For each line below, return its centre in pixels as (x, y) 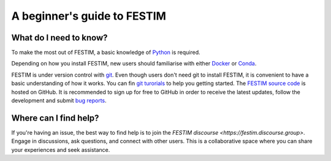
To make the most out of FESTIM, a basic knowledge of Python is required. (106, 53)
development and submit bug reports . (59, 100)
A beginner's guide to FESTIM (89, 16)
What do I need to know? (59, 38)
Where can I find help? (55, 118)
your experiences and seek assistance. (61, 149)
